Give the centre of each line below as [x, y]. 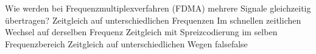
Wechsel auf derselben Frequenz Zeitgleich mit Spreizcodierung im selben [141, 32]
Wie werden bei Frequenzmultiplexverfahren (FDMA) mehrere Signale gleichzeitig [158, 8]
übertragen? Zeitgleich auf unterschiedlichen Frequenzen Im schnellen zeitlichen [153, 20]
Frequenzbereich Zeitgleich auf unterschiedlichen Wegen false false [126, 43]
